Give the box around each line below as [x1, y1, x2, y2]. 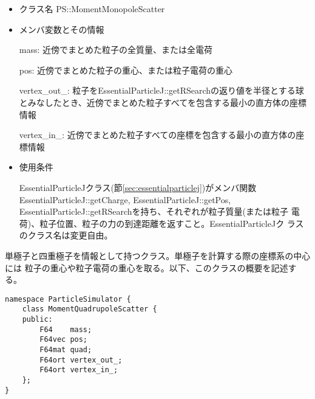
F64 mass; [39, 325, 92, 334]
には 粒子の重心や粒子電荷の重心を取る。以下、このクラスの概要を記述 [5, 261, 288, 274]
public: [22, 315, 53, 324]
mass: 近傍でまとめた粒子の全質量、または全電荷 [19, 43, 213, 56]
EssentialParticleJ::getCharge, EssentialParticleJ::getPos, [19, 193, 231, 206]
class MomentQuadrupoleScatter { [22, 305, 157, 314]
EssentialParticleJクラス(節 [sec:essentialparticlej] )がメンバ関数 [19, 181, 257, 193]
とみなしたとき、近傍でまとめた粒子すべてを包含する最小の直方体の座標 [19, 95, 307, 108]
